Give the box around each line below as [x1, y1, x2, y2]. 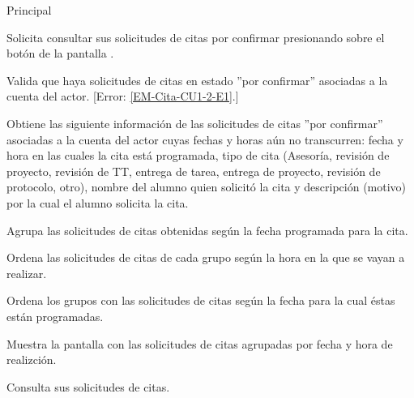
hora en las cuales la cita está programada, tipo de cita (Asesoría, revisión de [6, 147, 390, 164]
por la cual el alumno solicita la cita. [6, 194, 189, 211]
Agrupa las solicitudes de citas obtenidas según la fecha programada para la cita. [6, 221, 408, 238]
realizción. [6, 351, 57, 368]
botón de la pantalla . [6, 45, 114, 62]
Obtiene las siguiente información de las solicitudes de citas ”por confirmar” [6, 114, 383, 131]
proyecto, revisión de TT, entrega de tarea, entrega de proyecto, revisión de [6, 162, 381, 179]
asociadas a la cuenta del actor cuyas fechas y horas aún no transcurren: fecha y [6, 131, 403, 148]
